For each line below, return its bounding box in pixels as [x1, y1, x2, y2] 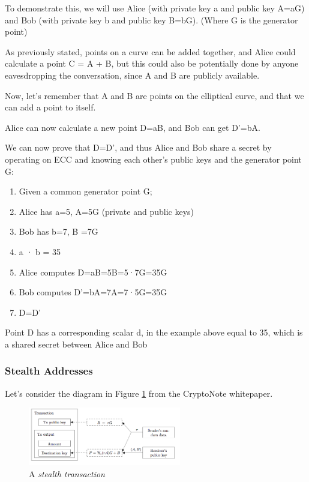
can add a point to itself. [5, 101, 96, 113]
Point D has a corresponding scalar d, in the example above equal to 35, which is [5, 326, 303, 339]
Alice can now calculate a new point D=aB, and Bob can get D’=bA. [5, 121, 260, 133]
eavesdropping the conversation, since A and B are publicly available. [5, 68, 260, 81]
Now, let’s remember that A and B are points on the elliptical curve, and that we [5, 89, 304, 101]
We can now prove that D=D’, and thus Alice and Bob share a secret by [5, 141, 272, 154]
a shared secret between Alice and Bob [5, 337, 148, 350]
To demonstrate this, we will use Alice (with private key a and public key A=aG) [5, 2, 305, 14]
